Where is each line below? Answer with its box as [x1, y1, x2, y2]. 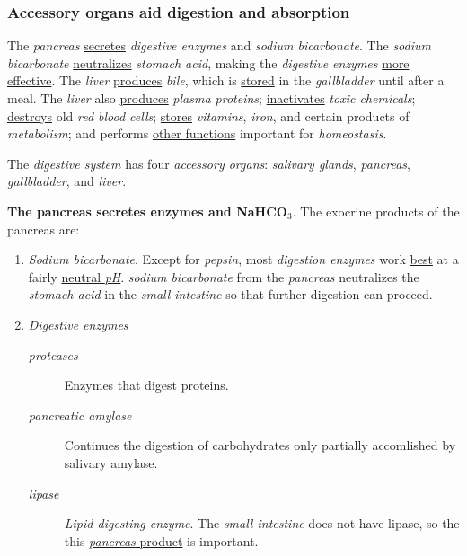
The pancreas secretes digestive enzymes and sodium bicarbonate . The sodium [7, 36, 431, 55]
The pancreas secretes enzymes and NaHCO [7, 201, 287, 220]
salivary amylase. [64, 453, 158, 472]
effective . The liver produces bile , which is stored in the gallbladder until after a [7, 71, 445, 90]
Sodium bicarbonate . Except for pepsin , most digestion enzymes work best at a [28, 250, 459, 269]
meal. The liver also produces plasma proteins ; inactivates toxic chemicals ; [7, 89, 416, 107]
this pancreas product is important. [64, 531, 259, 550]
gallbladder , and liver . [7, 172, 127, 190]
